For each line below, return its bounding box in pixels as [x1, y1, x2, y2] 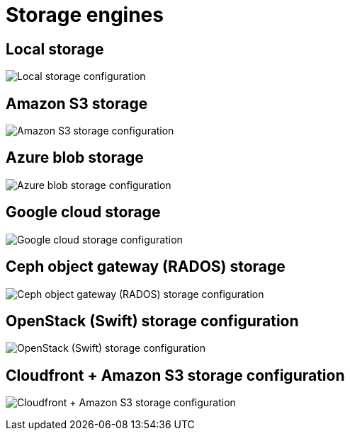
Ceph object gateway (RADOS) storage [6, 258, 286, 276]
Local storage [6, 40, 104, 58]
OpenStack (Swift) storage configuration [6, 311, 299, 330]
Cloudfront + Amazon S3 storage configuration [6, 366, 345, 384]
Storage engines [6, 3, 164, 27]
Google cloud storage [6, 203, 161, 222]
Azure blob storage [6, 149, 144, 167]
